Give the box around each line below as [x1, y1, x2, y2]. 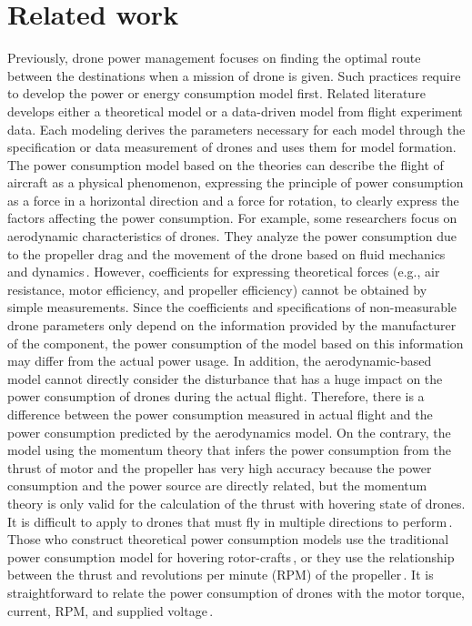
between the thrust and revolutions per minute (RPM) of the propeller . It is [7, 565, 434, 584]
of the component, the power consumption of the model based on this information [7, 333, 464, 352]
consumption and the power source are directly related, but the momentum [7, 476, 427, 495]
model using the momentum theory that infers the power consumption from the [7, 440, 452, 459]
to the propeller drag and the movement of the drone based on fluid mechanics [7, 244, 446, 263]
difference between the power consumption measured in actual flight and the [7, 405, 433, 423]
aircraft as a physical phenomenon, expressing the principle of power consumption [7, 173, 464, 192]
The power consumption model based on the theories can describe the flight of [7, 155, 444, 174]
